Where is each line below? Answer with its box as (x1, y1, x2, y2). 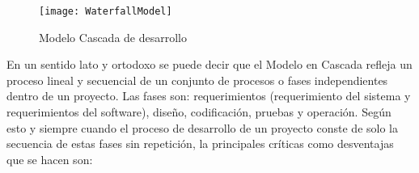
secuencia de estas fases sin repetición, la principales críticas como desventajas (6, 135, 394, 152)
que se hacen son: (6, 150, 93, 167)
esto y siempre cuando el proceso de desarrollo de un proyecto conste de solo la (6, 119, 398, 136)
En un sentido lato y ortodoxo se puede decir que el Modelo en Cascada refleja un (6, 56, 413, 73)
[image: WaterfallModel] (39, 6, 172, 17)
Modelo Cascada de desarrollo (39, 28, 188, 45)
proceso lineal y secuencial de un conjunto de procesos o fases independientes (6, 71, 388, 88)
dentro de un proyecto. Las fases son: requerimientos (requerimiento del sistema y (6, 87, 411, 104)
